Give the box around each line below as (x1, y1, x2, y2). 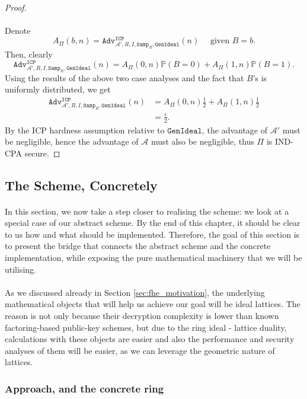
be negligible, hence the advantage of (5, 135, 139, 148)
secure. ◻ (24, 146, 60, 159)
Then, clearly (5, 47, 53, 60)
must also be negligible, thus (151, 135, 254, 148)
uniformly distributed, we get (5, 83, 111, 95)
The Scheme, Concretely (5, 175, 158, 194)
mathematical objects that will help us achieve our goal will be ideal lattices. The (5, 298, 300, 310)
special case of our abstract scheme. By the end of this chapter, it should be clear (5, 216, 300, 229)
